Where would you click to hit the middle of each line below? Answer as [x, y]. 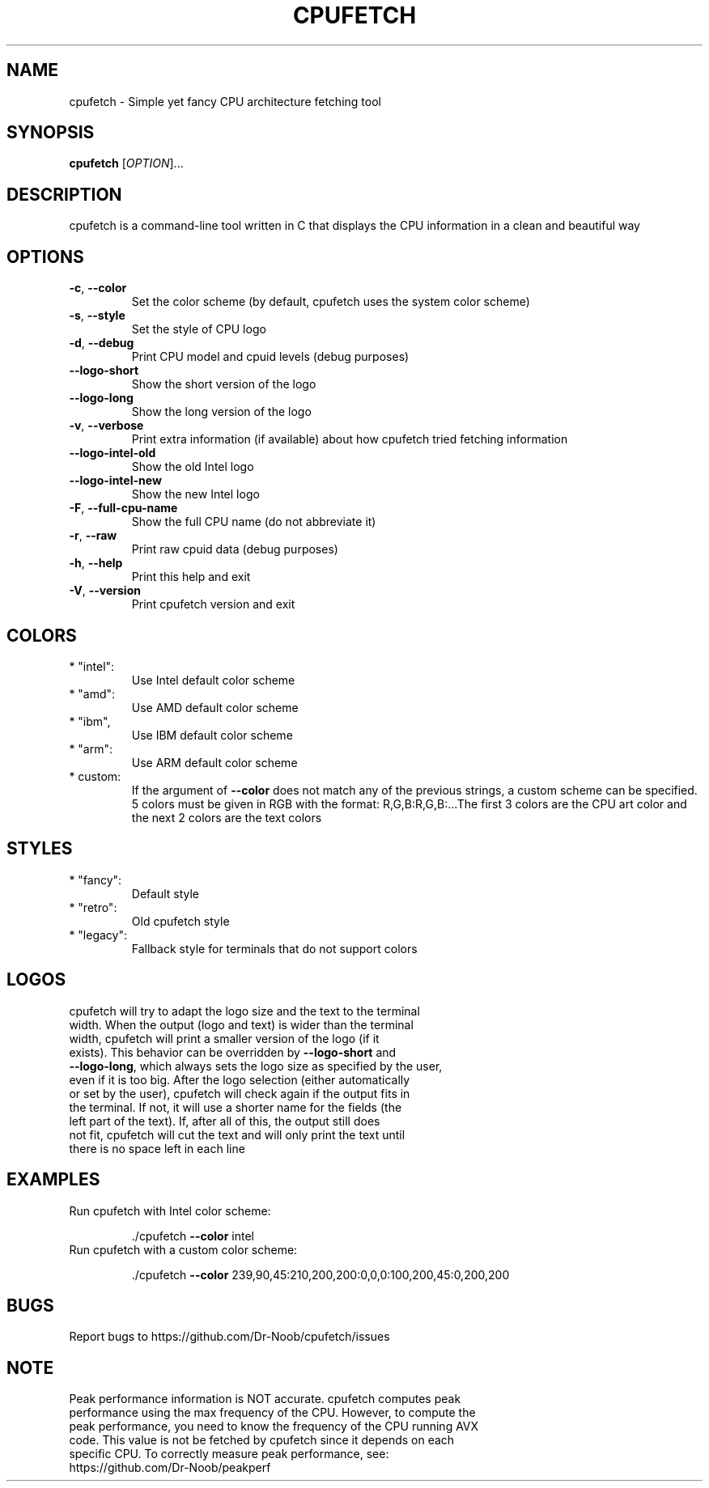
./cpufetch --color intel [193, 1236]
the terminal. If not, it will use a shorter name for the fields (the [236, 1107]
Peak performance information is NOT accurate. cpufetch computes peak [265, 1399]
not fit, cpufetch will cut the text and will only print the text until [237, 1134]
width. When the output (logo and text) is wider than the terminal [241, 1024]
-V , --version [105, 591]
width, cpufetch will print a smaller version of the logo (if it [224, 1038]
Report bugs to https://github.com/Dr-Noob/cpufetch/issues [229, 1337]
